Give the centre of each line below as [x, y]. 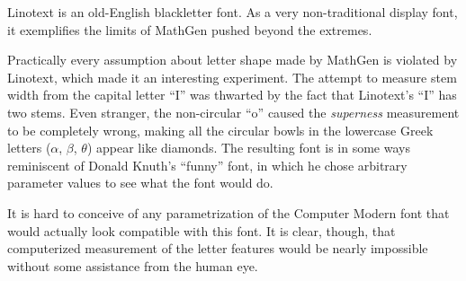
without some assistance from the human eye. [133, 265]
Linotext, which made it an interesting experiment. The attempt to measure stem [232, 77]
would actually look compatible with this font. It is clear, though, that [202, 230]
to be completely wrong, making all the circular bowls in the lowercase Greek [220, 130]
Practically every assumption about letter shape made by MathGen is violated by [233, 60]
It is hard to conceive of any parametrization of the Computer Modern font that [229, 212]
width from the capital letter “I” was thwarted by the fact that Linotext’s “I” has [232, 95]
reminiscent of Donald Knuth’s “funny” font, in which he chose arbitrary [207, 165]
